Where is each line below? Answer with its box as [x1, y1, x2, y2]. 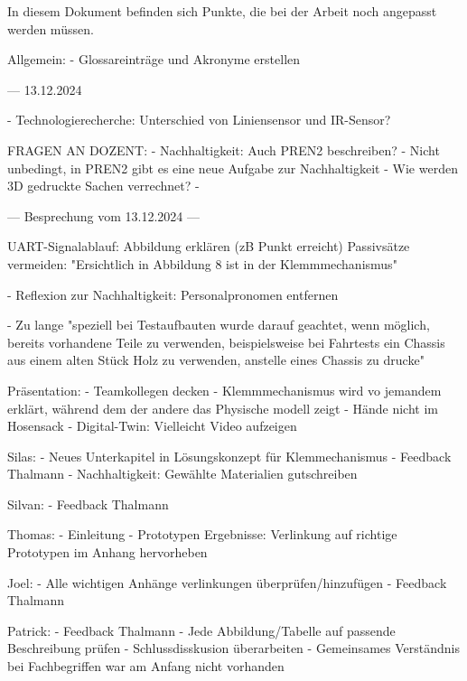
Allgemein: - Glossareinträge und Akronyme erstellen [7, 50, 301, 69]
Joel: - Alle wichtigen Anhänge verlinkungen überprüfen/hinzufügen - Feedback [7, 573, 447, 592]
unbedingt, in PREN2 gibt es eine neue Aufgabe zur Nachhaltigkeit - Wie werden [7, 158, 458, 177]
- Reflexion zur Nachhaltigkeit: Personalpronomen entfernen [7, 285, 339, 303]
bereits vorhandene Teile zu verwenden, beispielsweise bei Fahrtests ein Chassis [7, 332, 445, 351]
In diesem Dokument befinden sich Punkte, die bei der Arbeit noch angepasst [7, 2, 437, 20]
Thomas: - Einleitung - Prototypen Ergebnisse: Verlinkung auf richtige [7, 525, 397, 544]
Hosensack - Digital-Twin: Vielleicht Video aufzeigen [7, 416, 297, 435]
